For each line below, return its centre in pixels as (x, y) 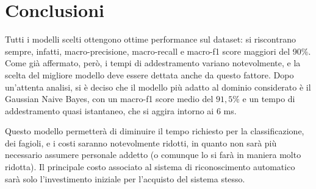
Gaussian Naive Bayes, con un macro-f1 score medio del (109, 99)
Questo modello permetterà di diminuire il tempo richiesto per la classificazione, (155, 131)
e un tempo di (269, 99)
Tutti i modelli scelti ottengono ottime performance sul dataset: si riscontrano (150, 39)
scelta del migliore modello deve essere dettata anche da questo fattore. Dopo (149, 74)
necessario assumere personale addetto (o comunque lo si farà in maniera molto (153, 155)
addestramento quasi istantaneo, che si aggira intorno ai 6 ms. (121, 110)
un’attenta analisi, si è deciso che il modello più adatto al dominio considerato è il (158, 87)
